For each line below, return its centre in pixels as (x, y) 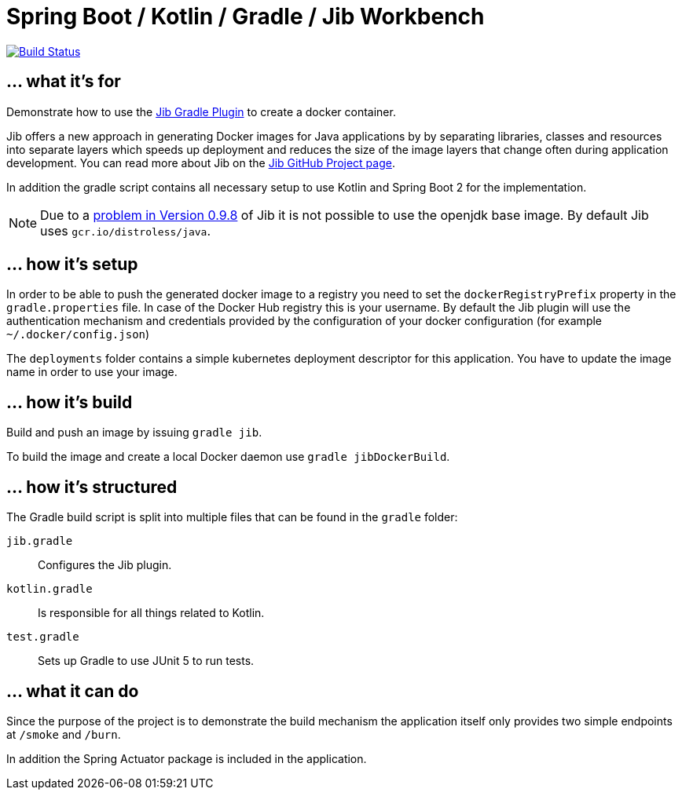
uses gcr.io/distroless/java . (126, 230)
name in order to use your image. (92, 372)
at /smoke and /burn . (64, 734)
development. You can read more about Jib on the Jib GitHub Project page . (201, 162)
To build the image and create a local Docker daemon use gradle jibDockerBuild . (228, 457)
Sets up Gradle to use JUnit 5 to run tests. (146, 661)
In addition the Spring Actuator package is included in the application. (187, 758)
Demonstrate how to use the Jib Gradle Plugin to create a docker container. (201, 111)
